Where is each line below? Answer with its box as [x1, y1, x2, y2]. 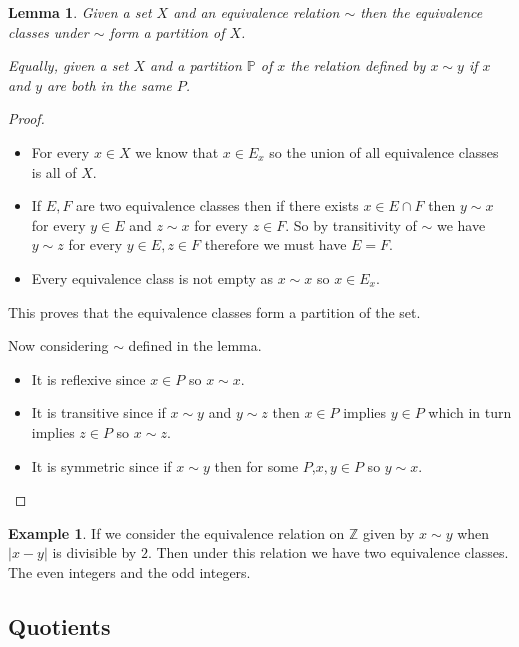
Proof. [8, 108, 45, 129]
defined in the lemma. [128, 335, 262, 356]
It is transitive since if [31, 402, 166, 423]
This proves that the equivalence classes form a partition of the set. [8, 301, 421, 322]
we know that [135, 141, 219, 162]
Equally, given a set [8, 55, 129, 76]
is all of [31, 161, 77, 182]
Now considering [8, 335, 109, 356]
